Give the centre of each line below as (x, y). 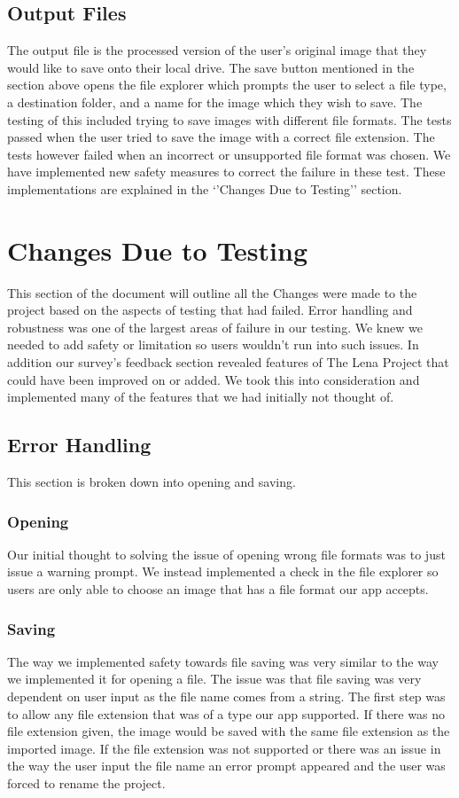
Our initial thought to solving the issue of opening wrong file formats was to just (226, 554)
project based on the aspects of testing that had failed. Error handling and (210, 310)
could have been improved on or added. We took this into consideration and (214, 379)
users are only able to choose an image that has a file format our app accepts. (218, 589)
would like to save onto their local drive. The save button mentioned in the (211, 67)
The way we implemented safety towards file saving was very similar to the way (223, 661)
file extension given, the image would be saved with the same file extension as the (229, 731)
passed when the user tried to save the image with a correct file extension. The (221, 137)
